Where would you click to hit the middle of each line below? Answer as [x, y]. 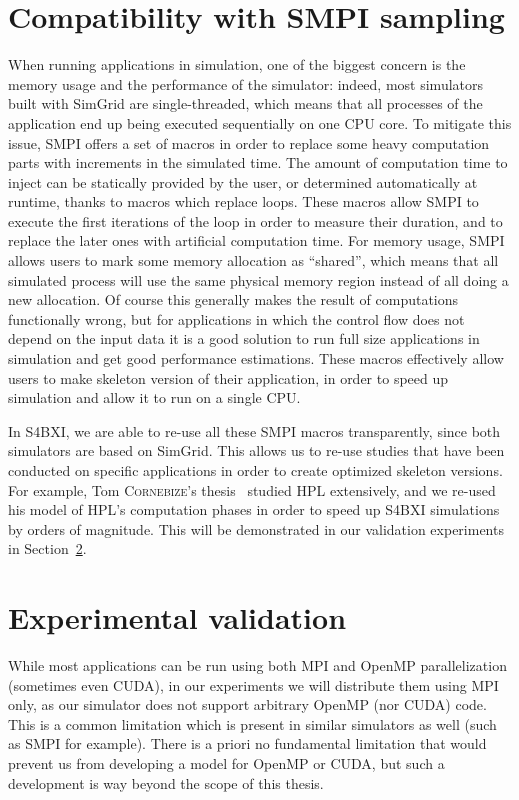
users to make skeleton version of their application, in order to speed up [228, 377]
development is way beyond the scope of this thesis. [166, 782]
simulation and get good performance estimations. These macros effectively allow [256, 358]
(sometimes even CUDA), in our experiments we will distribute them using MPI [253, 684]
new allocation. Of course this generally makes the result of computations [233, 299]
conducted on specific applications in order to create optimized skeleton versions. [255, 470]
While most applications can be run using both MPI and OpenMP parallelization [257, 665]
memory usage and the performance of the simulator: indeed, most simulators [246, 83]
